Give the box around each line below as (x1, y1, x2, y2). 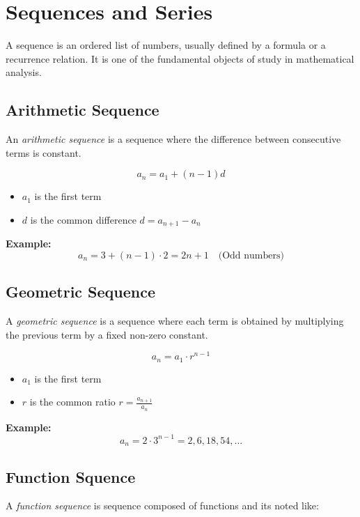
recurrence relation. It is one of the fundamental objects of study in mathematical (6, 51, 354, 65)
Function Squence (6, 465, 136, 487)
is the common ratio (29, 394, 116, 409)
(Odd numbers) (218, 250, 284, 261)
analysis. (6, 65, 42, 79)
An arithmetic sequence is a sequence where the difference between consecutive (6, 132, 341, 146)
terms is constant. (6, 145, 81, 160)
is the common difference (30, 212, 136, 226)
